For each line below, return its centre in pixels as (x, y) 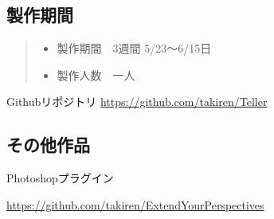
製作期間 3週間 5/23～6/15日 (134, 48)
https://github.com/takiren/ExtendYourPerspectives (135, 204)
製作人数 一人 (96, 74)
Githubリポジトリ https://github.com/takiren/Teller (137, 102)
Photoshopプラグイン (60, 178)
